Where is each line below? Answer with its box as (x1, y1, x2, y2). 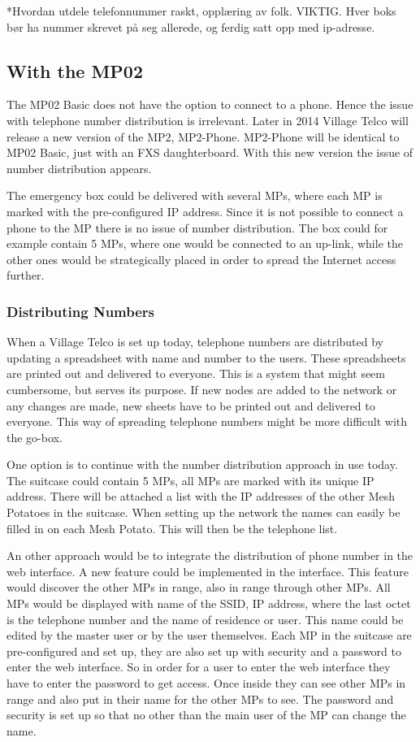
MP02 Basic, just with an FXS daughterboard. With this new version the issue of (6, 144, 414, 161)
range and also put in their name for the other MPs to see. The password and (6, 690, 394, 707)
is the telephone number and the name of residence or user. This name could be (6, 610, 404, 627)
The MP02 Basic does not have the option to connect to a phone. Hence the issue (6, 96, 414, 113)
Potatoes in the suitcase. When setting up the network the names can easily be (6, 504, 401, 521)
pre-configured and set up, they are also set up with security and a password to (6, 642, 401, 659)
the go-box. (6, 428, 63, 445)
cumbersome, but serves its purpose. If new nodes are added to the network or (6, 380, 397, 397)
